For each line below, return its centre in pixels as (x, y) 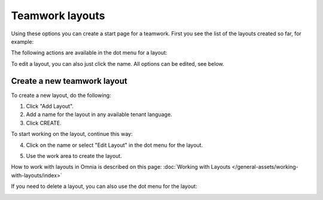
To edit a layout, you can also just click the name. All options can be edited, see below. (118, 63)
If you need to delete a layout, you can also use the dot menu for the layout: (104, 186)
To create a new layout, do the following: (61, 95)
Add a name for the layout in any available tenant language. (99, 114)
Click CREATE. (44, 123)
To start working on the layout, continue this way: (72, 134)
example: (22, 41)
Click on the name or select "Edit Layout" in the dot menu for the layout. (115, 145)
